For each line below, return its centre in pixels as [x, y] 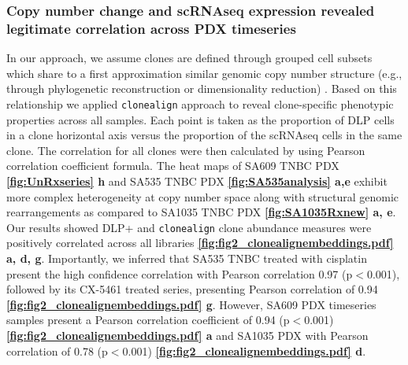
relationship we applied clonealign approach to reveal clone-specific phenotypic [200, 103]
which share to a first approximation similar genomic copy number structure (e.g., [204, 73]
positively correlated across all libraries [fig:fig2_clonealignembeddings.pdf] [200, 243]
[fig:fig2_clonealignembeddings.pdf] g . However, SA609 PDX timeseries [191, 304]
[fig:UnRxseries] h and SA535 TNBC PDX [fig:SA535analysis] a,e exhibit [197, 181]
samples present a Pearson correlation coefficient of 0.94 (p [148, 320]
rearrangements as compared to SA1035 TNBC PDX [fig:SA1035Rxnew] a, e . [201, 212]
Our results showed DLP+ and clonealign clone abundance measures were [189, 227]
